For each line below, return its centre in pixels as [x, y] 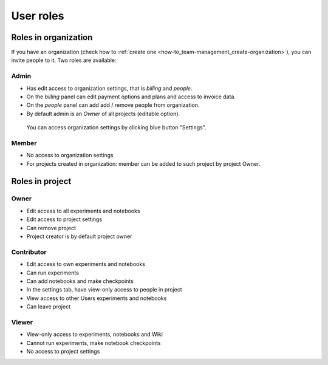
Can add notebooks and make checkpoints [80, 281]
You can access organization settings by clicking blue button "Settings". [116, 128]
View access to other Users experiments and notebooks [97, 298]
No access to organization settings [70, 155]
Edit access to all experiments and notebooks [83, 211]
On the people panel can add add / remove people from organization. [113, 105]
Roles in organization [52, 37]
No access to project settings [63, 352]
